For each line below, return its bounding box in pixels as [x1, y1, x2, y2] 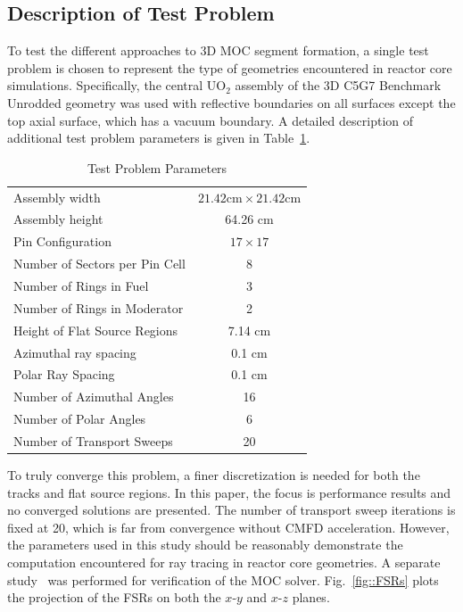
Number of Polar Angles [13, 409, 146, 428]
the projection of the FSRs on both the [7, 588, 221, 607]
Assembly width [13, 187, 101, 206]
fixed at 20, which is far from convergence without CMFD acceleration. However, [7, 517, 450, 536]
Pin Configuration [13, 232, 112, 251]
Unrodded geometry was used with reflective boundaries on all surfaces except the [7, 93, 456, 112]
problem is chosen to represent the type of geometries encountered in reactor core [7, 58, 452, 77]
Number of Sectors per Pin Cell [13, 254, 186, 273]
